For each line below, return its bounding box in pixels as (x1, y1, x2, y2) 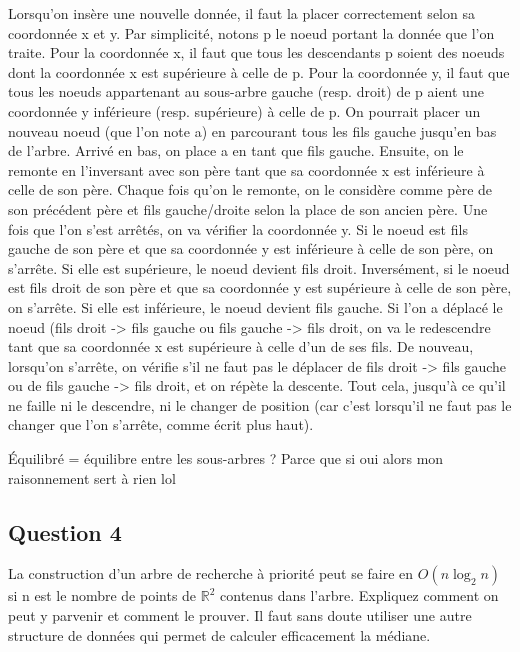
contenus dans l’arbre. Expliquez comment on (220, 585, 499, 606)
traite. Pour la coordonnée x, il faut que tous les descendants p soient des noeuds (8, 42, 505, 63)
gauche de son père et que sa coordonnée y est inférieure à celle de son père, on (8, 238, 494, 259)
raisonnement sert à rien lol (8, 467, 176, 488)
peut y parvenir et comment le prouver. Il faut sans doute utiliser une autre (8, 605, 472, 626)
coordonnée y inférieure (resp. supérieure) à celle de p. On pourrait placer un (8, 100, 481, 121)
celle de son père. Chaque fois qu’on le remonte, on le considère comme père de (8, 179, 493, 200)
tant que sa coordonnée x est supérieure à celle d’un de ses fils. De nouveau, (8, 336, 474, 357)
